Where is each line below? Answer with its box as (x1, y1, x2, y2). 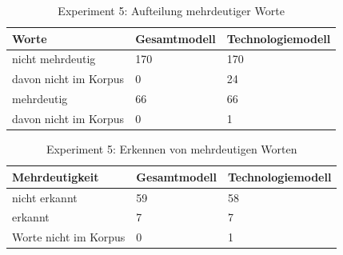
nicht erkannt (12, 189, 78, 205)
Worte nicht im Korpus (12, 229, 126, 245)
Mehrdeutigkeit (12, 168, 99, 185)
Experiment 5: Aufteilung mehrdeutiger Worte (58, 2, 285, 18)
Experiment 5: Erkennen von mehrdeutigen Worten (46, 141, 297, 157)
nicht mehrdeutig (12, 50, 96, 67)
